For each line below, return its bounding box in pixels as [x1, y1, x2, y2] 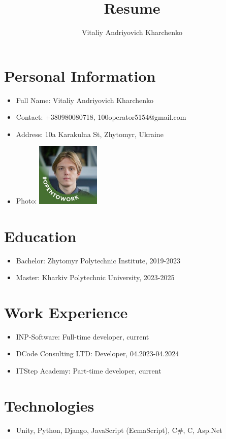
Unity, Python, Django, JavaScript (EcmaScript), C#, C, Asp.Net [16, 424, 222, 435]
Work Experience [4, 301, 128, 322]
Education [4, 225, 77, 246]
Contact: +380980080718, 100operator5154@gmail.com [16, 112, 186, 122]
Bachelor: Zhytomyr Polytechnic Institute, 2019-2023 [16, 255, 181, 265]
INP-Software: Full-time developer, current [16, 331, 149, 342]
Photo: [16, 195, 37, 206]
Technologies [4, 395, 94, 416]
